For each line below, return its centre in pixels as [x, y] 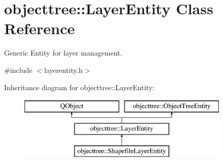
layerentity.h [63, 70]
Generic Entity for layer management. [63, 53]
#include [18, 70]
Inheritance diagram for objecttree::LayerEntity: [79, 87]
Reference [40, 28]
